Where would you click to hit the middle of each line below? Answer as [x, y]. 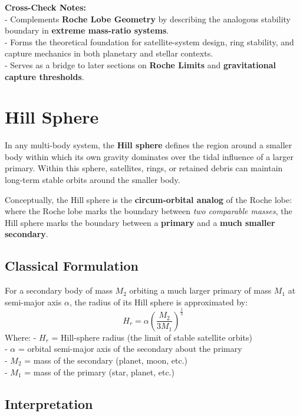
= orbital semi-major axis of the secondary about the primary [130, 349]
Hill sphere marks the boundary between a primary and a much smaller [140, 222]
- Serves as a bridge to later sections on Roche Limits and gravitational [141, 64]
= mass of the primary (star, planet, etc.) [99, 372]
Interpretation [49, 403]
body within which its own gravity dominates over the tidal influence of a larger [149, 156]
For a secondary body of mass [59, 290]
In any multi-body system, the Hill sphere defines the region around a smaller [149, 145]
